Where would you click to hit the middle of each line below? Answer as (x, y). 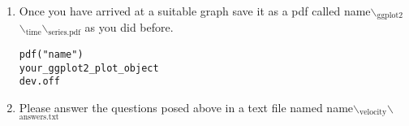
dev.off (39, 82)
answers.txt (39, 117)
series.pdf (65, 32)
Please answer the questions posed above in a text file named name (186, 107)
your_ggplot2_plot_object (89, 68)
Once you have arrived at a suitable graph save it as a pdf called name (195, 11)
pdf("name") (51, 54)
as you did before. (129, 27)
